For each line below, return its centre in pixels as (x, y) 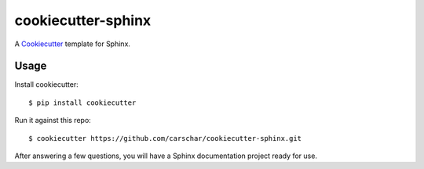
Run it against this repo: (53, 120)
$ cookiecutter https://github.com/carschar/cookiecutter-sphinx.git (165, 138)
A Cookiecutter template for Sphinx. (73, 44)
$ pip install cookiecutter (82, 102)
